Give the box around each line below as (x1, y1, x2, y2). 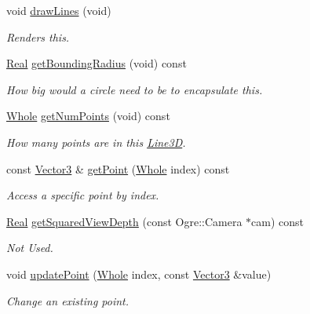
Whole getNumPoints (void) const (6, 108, 170, 124)
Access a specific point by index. (6, 187, 159, 203)
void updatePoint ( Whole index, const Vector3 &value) (6, 265, 272, 282)
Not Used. (6, 239, 53, 256)
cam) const (251, 213, 305, 229)
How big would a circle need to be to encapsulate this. (6, 81, 263, 97)
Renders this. (6, 28, 70, 45)
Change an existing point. (6, 292, 129, 309)
